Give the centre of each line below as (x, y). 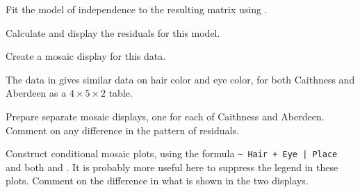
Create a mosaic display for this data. (86, 56)
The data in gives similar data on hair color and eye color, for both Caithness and (180, 79)
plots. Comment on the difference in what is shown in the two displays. (157, 181)
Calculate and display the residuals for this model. (113, 32)
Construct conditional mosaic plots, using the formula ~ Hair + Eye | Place (172, 153)
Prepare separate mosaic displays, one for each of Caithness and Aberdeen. (165, 116)
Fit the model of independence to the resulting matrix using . (137, 9)
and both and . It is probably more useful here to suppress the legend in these (172, 167)
